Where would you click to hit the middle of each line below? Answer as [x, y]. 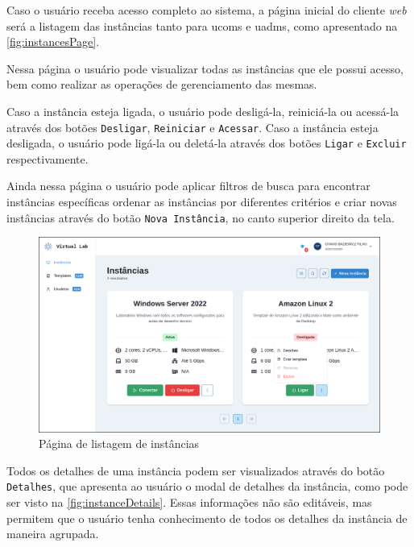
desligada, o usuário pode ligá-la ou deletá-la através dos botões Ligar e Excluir [207, 143]
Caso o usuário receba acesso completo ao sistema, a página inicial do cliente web [207, 10]
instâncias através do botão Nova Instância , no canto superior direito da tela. [201, 217]
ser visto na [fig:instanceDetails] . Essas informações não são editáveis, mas [189, 501]
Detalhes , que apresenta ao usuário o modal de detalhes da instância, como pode [207, 486]
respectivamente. [48, 158]
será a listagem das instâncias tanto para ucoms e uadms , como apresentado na [202, 25]
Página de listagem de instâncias [119, 443]
